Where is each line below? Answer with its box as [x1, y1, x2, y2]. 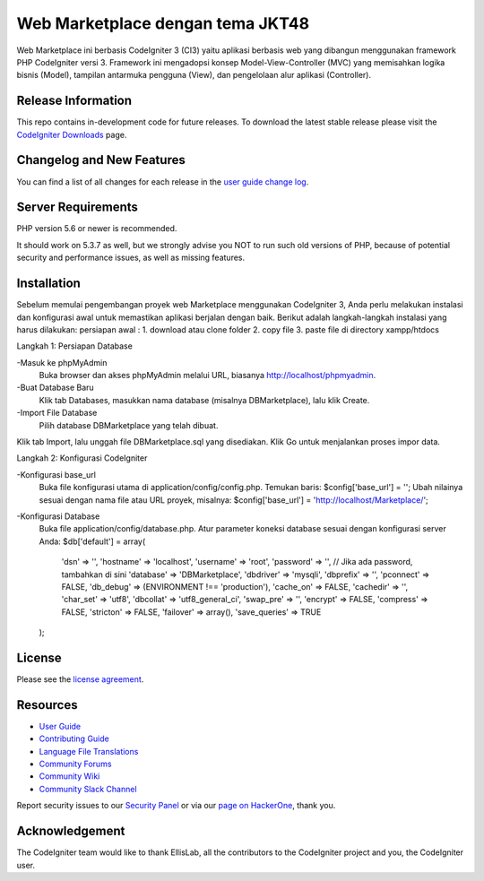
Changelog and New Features [16, 152, 186, 168]
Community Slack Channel [39, 783, 138, 794]
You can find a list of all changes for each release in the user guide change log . [16, 176, 309, 187]
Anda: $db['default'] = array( [39, 536, 146, 547]
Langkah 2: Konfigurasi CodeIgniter [16, 453, 148, 463]
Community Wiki [39, 771, 100, 782]
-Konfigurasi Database [16, 511, 100, 522]
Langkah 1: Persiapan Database [16, 341, 134, 351]
